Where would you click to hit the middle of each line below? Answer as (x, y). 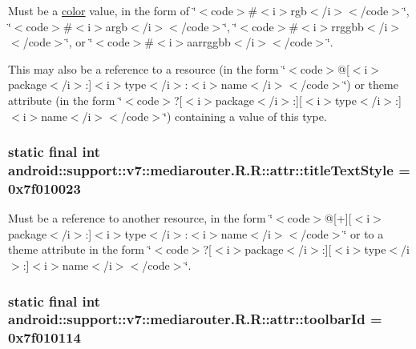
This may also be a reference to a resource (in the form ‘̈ (147, 68)
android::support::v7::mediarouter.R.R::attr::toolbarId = (195, 319)
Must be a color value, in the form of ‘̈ (102, 10)
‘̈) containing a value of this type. (245, 116)
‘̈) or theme (371, 84)
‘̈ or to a (363, 233)
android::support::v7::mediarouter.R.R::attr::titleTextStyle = (209, 170)
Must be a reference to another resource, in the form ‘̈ (141, 218)
